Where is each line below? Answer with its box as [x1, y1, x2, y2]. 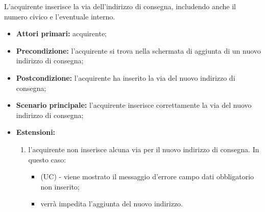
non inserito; [40, 181, 80, 192]
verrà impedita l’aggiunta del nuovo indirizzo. [40, 198, 183, 209]
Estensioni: [16, 127, 56, 137]
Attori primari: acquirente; [16, 28, 107, 39]
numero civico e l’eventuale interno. [4, 11, 115, 21]
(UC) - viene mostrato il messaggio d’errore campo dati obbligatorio [40, 171, 254, 182]
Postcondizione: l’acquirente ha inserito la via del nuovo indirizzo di [16, 72, 235, 83]
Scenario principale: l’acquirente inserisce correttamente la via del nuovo [16, 100, 252, 110]
